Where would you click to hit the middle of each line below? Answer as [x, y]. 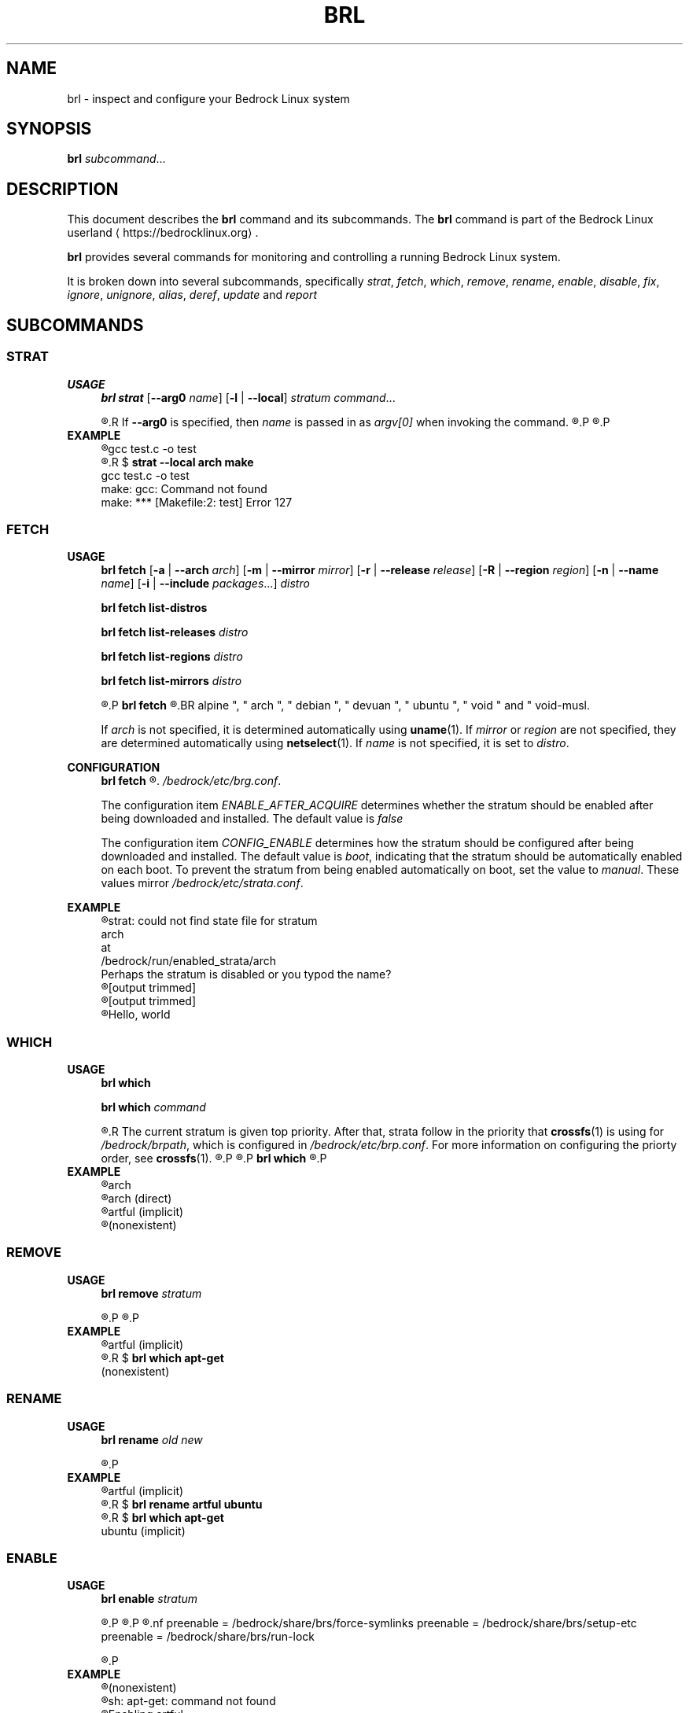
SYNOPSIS [49, 129]
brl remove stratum [151, 1293]
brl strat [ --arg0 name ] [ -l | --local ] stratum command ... [248, 397]
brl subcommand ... [116, 159]
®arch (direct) [136, 1198]
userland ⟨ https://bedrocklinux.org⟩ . [163, 233]
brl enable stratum [149, 1599]
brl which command [153, 1107]
